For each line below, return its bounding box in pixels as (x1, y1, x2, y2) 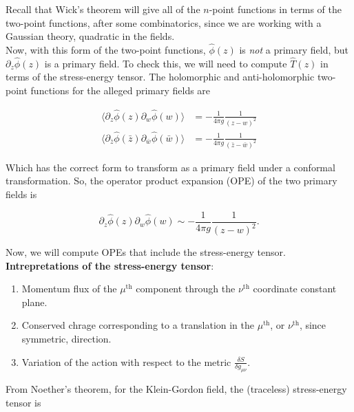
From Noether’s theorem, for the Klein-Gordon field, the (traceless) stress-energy (6, 382, 347, 396)
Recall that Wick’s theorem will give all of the (6, 2, 200, 16)
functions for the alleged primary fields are (30, 83, 211, 97)
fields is (6, 187, 37, 202)
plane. (21, 294, 48, 309)
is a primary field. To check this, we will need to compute (44, 56, 287, 70)
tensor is (6, 395, 41, 409)
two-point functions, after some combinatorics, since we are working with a (6, 15, 322, 30)
